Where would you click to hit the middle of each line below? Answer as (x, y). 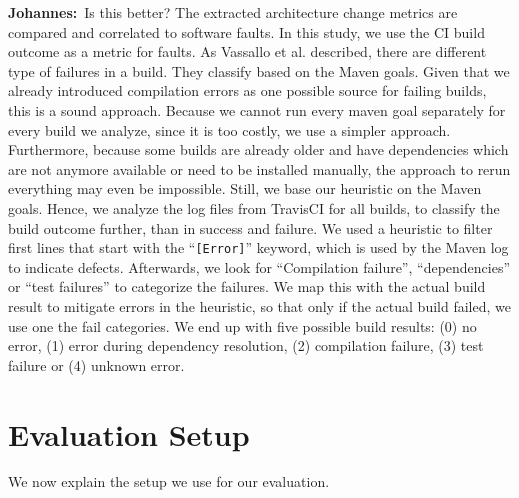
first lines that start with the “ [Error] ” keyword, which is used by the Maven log (258, 247)
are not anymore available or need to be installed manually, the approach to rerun (259, 168)
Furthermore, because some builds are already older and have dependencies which (258, 149)
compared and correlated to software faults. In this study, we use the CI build (246, 31)
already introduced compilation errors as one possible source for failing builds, (247, 90)
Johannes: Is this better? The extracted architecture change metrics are (233, 12)
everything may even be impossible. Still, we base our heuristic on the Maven (245, 188)
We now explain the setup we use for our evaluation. (169, 481)
